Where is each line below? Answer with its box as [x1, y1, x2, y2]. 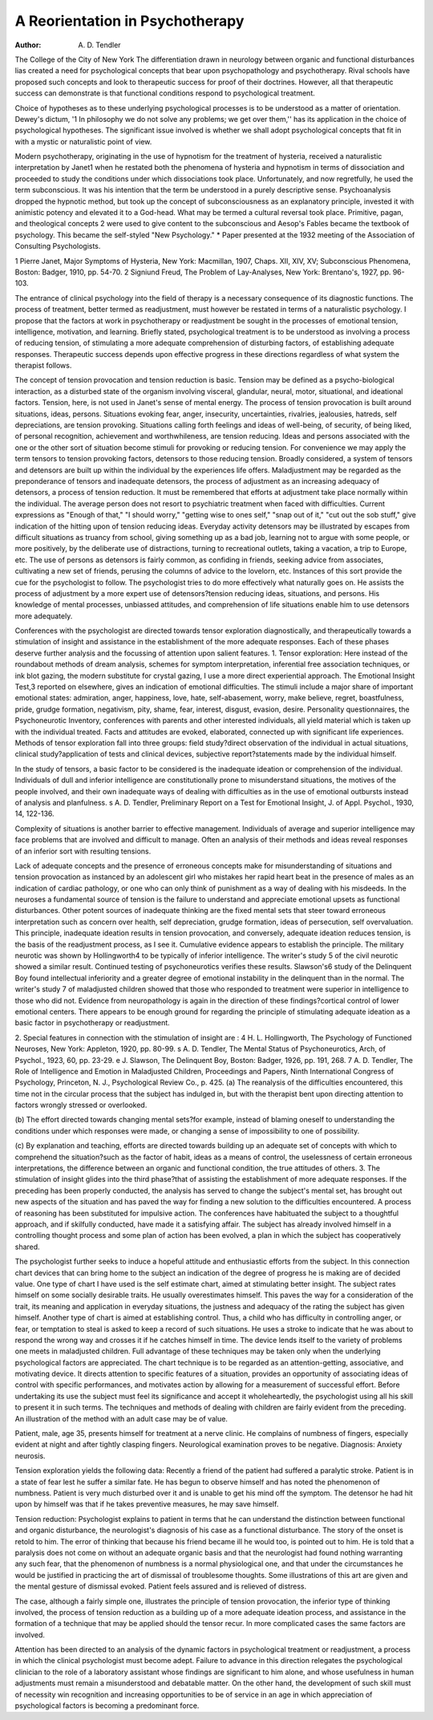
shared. [14, 1242, 40, 1251]
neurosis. [14, 1450, 46, 1460]
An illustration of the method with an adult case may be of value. [14, 1414, 229, 1423]
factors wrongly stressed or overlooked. [14, 1100, 148, 1110]
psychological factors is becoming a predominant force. [14, 1701, 200, 1710]
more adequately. [14, 611, 73, 621]
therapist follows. [14, 361, 72, 371]
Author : [14, 40, 42, 50]
